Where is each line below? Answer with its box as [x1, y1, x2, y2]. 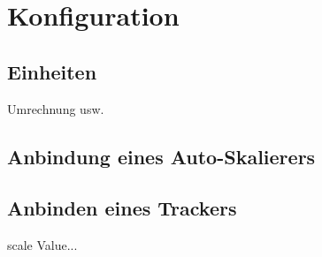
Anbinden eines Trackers [7, 194, 237, 222]
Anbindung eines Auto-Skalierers [7, 142, 316, 170]
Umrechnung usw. [7, 99, 104, 117]
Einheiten [7, 57, 97, 85]
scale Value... [7, 236, 78, 254]
